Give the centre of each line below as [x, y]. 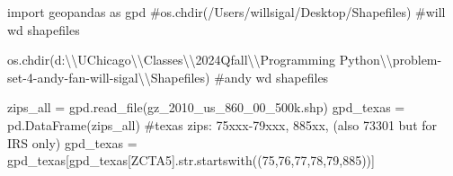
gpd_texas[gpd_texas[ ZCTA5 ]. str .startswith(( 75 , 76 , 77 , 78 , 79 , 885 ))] [191, 160]
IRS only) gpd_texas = [72, 142]
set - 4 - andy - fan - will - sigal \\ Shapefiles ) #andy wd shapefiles [168, 77]
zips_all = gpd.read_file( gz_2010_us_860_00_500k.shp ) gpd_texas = [206, 107]
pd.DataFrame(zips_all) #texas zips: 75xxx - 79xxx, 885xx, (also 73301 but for [222, 124]
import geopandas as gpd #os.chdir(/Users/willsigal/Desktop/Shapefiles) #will [226, 12]
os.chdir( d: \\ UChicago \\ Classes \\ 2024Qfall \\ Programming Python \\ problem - [225, 60]
